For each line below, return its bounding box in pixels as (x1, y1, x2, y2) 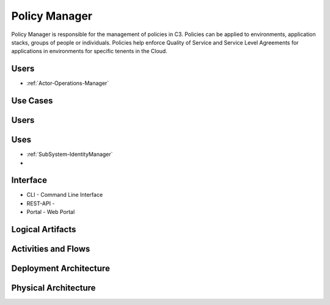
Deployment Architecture (11, 263, 110, 274)
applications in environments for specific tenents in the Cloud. (11, 48, 167, 55)
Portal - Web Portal (26, 208, 75, 216)
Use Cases (11, 95, 53, 106)
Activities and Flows (11, 244, 90, 254)
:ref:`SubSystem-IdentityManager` (26, 150, 113, 158)
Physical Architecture (11, 283, 96, 293)
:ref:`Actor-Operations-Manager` (26, 79, 109, 87)
